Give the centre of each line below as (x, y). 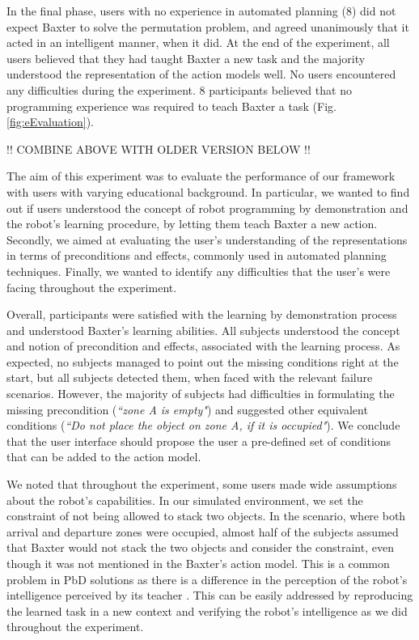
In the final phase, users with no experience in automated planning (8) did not (201, 11)
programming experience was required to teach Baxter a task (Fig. (171, 106)
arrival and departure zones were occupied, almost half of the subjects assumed (203, 531)
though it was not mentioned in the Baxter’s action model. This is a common (198, 563)
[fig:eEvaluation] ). (50, 122)
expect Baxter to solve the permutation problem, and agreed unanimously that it (208, 26)
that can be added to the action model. (104, 457)
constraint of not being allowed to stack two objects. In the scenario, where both (206, 516)
